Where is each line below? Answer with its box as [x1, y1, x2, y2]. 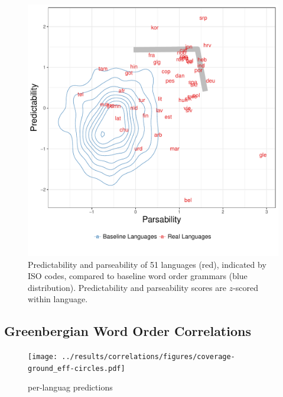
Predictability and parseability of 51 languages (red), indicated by [28, 258, 266, 270]
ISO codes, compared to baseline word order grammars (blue [28, 270, 248, 282]
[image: [28, 353, 58, 361]
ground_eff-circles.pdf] [28, 364, 125, 373]
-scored [233, 281, 259, 293]
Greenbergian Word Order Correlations [4, 322, 251, 340]
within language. [28, 293, 88, 305]
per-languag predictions [28, 381, 113, 393]
